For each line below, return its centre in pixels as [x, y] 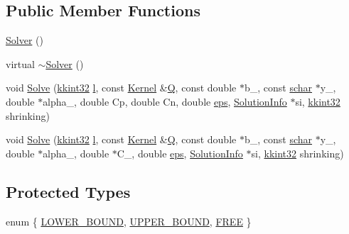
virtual [20, 63]
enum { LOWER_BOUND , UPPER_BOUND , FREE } [129, 221]
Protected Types [68, 191]
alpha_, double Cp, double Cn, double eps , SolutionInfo [165, 101]
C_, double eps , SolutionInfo [180, 153]
